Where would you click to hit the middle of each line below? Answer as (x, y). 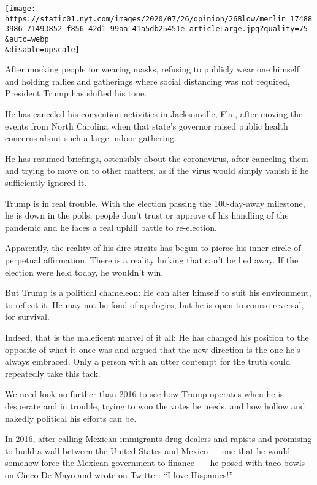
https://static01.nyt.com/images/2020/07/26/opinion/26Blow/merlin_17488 (159, 19)
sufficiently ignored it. (46, 183)
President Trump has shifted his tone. (76, 93)
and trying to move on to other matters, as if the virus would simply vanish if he (157, 170)
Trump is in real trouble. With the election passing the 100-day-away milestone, (155, 203)
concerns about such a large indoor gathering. (91, 138)
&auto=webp (27, 39)
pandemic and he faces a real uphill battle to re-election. (111, 227)
